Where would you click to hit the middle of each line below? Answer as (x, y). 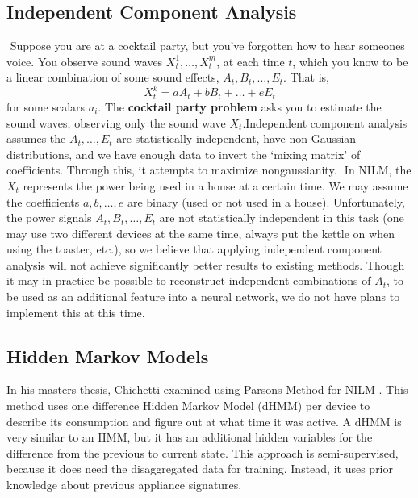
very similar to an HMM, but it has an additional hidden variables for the (190, 437)
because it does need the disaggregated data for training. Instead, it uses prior (200, 469)
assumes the (36, 138)
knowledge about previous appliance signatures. (124, 485)
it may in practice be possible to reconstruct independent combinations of (189, 280)
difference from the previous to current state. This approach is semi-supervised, (203, 452)
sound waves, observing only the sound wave (116, 122)
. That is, (306, 77)
